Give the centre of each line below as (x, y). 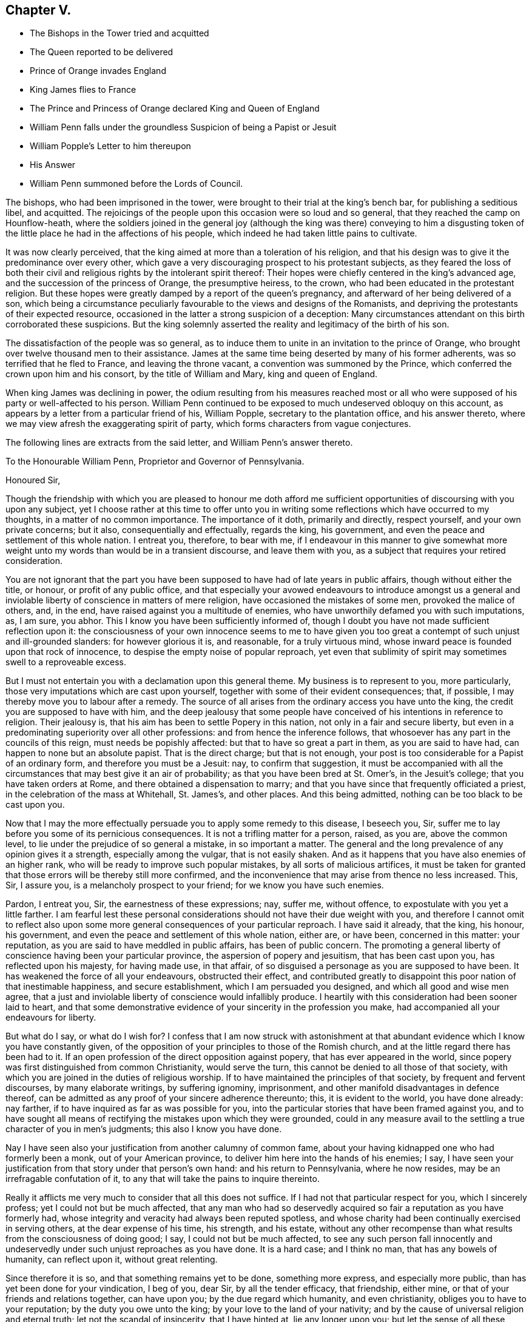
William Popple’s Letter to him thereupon (110, 146)
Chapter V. (39, 10)
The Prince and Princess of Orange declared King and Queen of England (175, 109)
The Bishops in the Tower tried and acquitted (120, 33)
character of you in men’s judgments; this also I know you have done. (144, 1129)
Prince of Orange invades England (98, 71)
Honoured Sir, (33, 480)
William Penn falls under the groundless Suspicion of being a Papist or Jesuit (183, 127)
